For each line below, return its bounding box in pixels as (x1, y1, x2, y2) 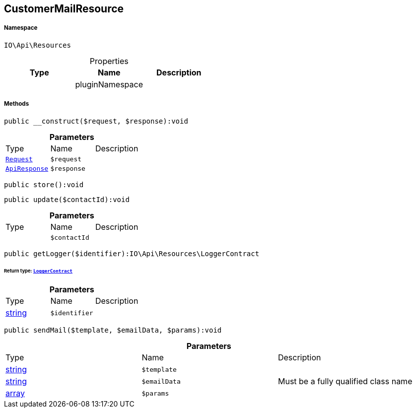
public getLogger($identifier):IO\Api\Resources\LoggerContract (4, 249, 260, 258)
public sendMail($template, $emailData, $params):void (4, 326, 222, 335)
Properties (89, 56, 129, 66)
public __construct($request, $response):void (4, 117, 188, 125)
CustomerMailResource (4, 2, 124, 15)
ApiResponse (5, 164, 49, 172)
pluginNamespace (75, 79, 143, 89)
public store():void (4, 180, 84, 189)
